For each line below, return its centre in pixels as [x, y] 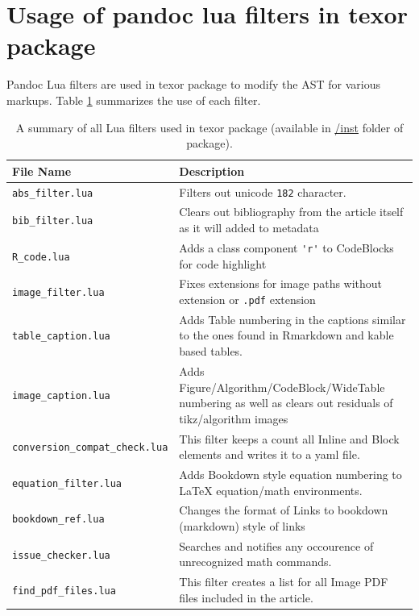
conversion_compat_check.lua [90, 448]
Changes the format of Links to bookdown [284, 510]
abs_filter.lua [53, 193]
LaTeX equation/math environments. [271, 490]
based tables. [211, 351]
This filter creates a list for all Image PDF [284, 582]
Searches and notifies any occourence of [276, 545]
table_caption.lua [61, 337]
